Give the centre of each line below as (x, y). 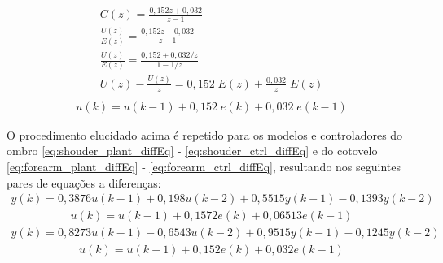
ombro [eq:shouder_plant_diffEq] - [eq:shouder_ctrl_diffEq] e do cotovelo (192, 151)
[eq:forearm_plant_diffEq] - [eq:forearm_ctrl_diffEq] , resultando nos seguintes (204, 166)
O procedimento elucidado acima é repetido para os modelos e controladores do (205, 134)
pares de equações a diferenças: (84, 182)
